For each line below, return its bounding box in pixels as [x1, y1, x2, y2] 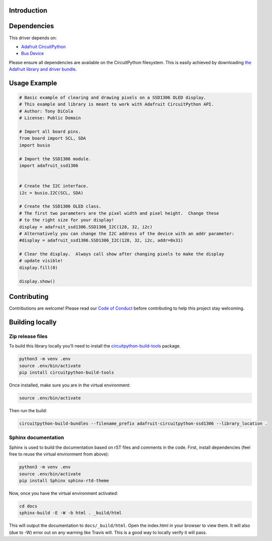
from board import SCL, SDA [19, 136, 86, 141]
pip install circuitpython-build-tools [19, 370, 114, 375]
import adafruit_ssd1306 [19, 163, 79, 168]
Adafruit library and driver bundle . [9, 66, 77, 72]
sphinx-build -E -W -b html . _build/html [19, 510, 122, 516]
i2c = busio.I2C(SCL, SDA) [19, 190, 84, 195]
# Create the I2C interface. [19, 183, 89, 189]
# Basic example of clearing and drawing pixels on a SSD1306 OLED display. [19, 95, 206, 101]
